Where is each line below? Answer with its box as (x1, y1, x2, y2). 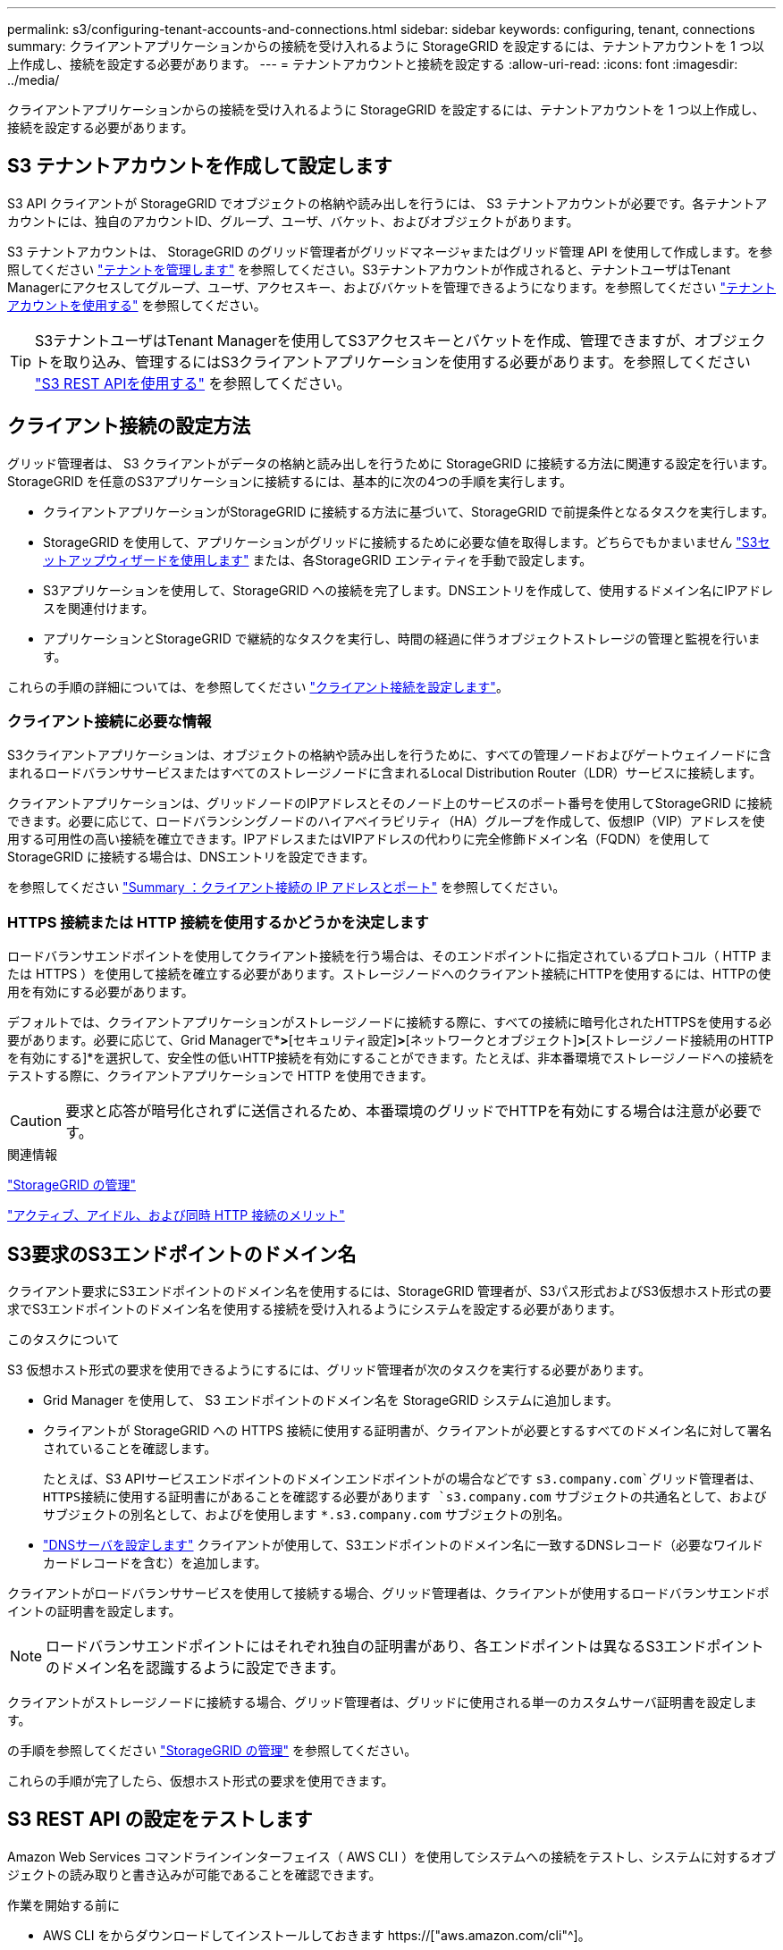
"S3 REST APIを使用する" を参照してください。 (35, 374, 351, 392)
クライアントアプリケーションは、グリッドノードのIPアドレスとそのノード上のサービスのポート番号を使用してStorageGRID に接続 (7, 795, 772, 811)
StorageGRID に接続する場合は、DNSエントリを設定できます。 (7, 849, 375, 865)
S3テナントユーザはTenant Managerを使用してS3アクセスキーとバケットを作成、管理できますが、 (35, 331, 695, 349)
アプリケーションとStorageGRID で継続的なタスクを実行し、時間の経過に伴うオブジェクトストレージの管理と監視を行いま (43, 630, 761, 646)
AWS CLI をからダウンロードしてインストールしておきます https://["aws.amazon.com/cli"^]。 (43, 1927, 591, 1943)
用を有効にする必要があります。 (7, 984, 194, 1000)
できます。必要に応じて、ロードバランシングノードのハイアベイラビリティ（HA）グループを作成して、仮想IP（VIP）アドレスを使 (7, 813, 765, 829)
